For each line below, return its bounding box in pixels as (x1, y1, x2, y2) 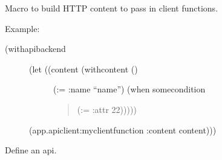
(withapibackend (5, 42, 66, 55)
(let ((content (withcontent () (29, 62, 138, 75)
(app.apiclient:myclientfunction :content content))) (29, 123, 217, 136)
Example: (5, 22, 40, 34)
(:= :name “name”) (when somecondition (53, 83, 206, 95)
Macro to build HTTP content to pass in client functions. (5, 2, 218, 14)
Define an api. (5, 144, 57, 156)
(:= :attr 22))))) (77, 103, 137, 115)
